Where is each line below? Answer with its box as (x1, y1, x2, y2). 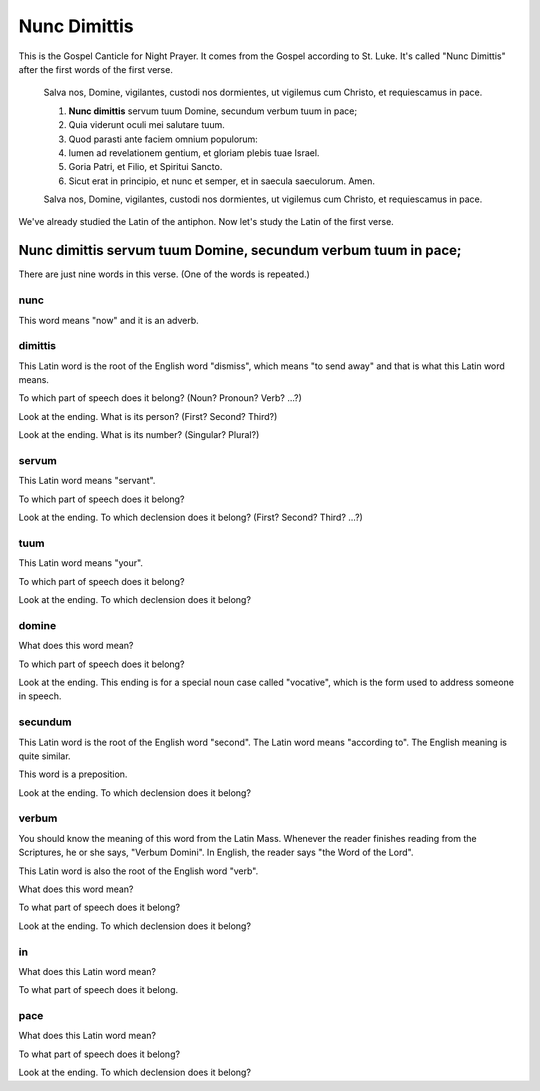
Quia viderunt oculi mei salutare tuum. (68, 119, 225, 131)
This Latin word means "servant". (18, 475, 156, 487)
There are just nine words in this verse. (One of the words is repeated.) (18, 268, 310, 280)
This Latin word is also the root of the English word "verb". (18, 865, 259, 877)
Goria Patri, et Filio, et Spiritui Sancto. (68, 161, 223, 173)
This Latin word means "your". (18, 557, 144, 569)
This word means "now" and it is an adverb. (18, 314, 199, 326)
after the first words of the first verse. (18, 63, 174, 75)
